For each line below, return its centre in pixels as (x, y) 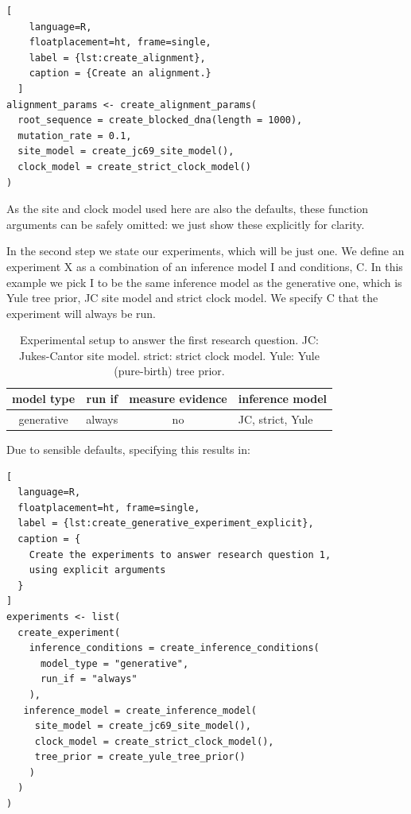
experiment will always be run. (81, 313)
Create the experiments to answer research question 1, (180, 554)
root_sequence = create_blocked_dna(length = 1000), (160, 120)
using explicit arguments (97, 570)
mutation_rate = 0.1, (75, 136)
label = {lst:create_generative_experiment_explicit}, (166, 523)
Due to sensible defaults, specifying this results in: (128, 449)
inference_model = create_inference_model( (140, 710)
